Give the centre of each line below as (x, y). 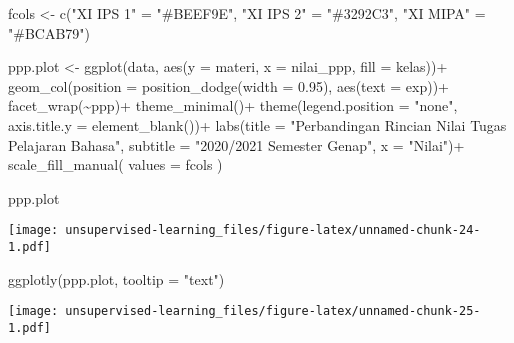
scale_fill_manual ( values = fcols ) (115, 164)
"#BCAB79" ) (49, 32)
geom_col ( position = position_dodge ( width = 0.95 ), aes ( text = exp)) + (228, 85)
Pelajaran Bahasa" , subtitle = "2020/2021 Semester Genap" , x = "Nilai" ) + (236, 144)
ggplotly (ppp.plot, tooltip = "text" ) (116, 278)
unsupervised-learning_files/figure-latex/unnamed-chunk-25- (273, 311)
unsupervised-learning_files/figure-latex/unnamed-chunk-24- (273, 230)
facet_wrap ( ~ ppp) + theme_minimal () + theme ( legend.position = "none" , (233, 105)
